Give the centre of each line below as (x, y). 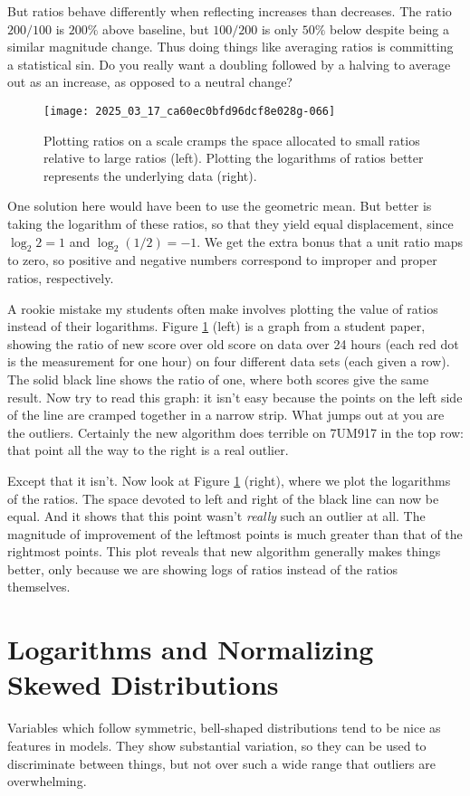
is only (280, 28)
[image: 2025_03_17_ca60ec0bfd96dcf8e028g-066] (190, 111)
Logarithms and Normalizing (191, 649)
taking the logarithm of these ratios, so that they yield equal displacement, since (230, 223)
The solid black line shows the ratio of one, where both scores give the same (218, 379)
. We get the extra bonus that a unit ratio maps (330, 241)
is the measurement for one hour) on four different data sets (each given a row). (229, 361)
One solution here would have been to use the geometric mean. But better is (220, 206)
